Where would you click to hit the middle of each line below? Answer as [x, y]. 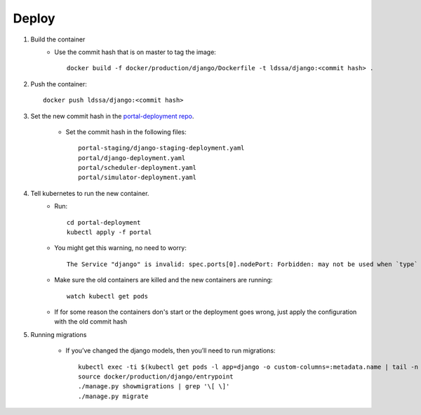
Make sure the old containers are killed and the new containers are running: [163, 280]
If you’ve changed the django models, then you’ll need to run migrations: [171, 350]
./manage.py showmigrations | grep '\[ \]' [154, 387]
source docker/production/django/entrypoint [156, 376]
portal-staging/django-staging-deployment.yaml [161, 148]
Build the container [58, 39]
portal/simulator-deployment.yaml [137, 178]
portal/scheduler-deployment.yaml [137, 168]
